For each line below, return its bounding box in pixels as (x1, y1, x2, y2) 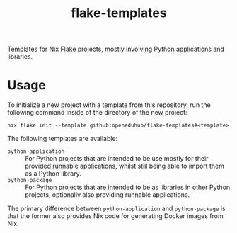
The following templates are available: (7, 135, 118, 143)
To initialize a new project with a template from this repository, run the (7, 101, 211, 109)
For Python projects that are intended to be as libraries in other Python (25, 183, 231, 192)
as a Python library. (25, 169, 81, 178)
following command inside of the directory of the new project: (7, 108, 187, 117)
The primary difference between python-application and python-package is (7, 204, 226, 213)
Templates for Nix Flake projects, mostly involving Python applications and (7, 45, 225, 54)
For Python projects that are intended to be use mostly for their (25, 154, 209, 163)
